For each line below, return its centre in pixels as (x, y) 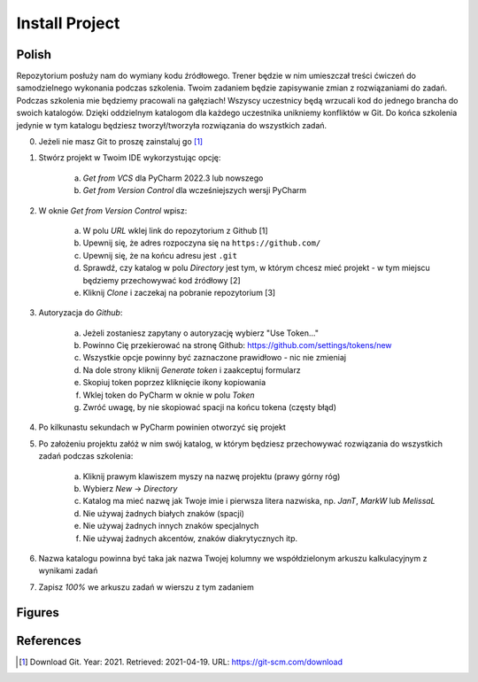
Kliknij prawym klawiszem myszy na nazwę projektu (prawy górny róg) (212, 476)
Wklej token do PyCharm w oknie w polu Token (169, 395)
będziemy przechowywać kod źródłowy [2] (162, 280)
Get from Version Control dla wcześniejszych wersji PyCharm (195, 190)
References (49, 641)
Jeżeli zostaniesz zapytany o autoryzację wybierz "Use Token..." (200, 333)
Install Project (68, 23)
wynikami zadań (68, 570)
